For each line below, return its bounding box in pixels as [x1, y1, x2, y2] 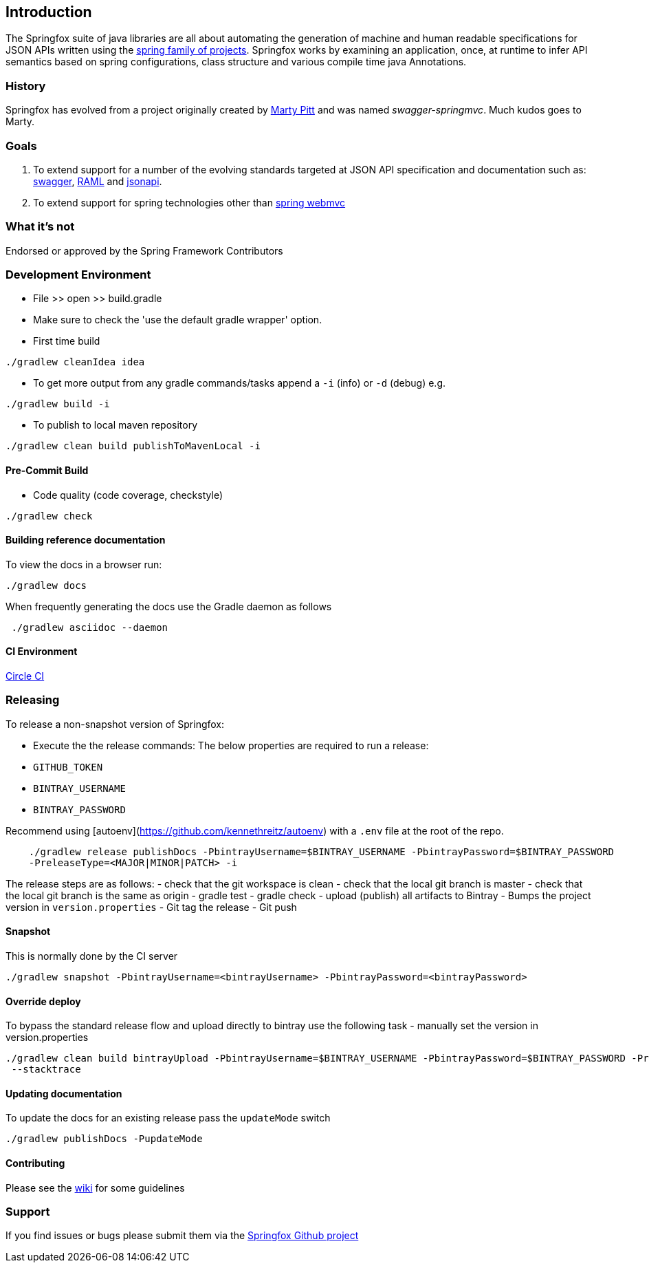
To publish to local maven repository [33, 419, 197, 431]
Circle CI [5, 670, 45, 683]
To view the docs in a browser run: [5, 558, 162, 570]
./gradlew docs [5, 579, 87, 591]
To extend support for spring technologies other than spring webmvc [33, 196, 346, 208]
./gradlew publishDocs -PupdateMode [5, 1133, 203, 1145]
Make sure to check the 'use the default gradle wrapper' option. [33, 314, 322, 326]
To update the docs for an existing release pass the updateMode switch [5, 1112, 331, 1124]
